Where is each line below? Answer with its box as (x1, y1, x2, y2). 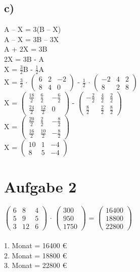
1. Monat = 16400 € (4, 240, 67, 250)
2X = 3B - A (4, 53, 44, 64)
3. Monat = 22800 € (4, 260, 67, 270)
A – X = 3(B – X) (4, 24, 61, 34)
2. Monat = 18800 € (4, 250, 67, 260)
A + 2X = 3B (4, 44, 48, 54)
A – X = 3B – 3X (4, 33, 59, 44)
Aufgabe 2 (4, 176, 77, 197)
